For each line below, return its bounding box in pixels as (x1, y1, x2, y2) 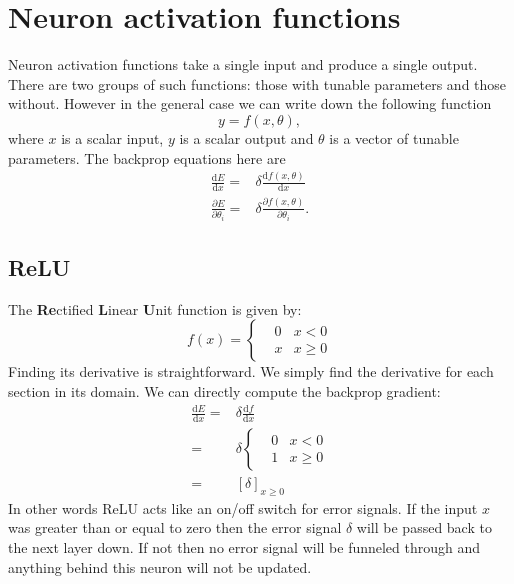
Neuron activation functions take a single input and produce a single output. (8, 54, 478, 75)
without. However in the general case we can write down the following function (8, 93, 492, 114)
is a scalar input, (61, 127, 164, 148)
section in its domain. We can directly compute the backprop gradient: (8, 381, 441, 402)
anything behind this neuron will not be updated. (8, 556, 312, 577)
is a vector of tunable (329, 127, 459, 148)
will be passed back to (356, 517, 492, 538)
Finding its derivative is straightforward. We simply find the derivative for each (8, 361, 494, 382)
